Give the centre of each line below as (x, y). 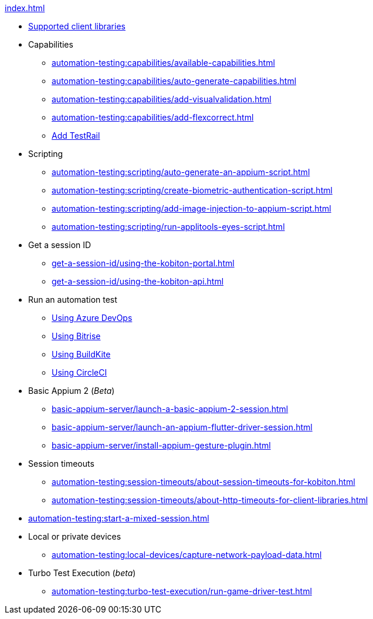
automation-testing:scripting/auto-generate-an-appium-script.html (181, 172)
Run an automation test (73, 300)
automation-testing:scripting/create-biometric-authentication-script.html (192, 190)
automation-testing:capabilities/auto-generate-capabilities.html (174, 81)
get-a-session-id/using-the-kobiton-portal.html (143, 263)
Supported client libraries (77, 26)
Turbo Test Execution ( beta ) (82, 573)
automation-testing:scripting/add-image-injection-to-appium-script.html (191, 208)
